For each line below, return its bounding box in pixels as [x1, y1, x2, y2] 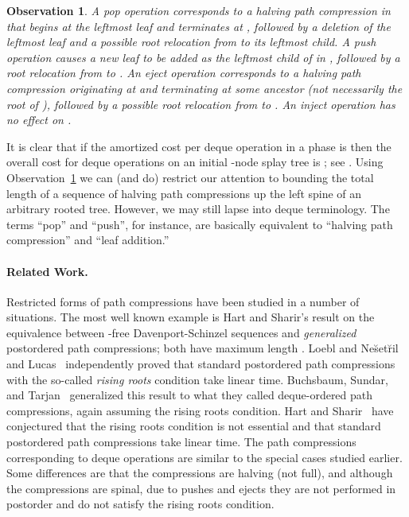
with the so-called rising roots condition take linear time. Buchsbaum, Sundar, [6, 371, 388, 387]
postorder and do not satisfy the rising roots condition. [6, 496, 275, 512]
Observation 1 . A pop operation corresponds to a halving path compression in [6, 2, 391, 18]
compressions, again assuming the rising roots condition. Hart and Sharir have [6, 402, 394, 418]
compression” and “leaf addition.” [6, 231, 169, 248]
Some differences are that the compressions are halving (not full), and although [6, 465, 393, 481]
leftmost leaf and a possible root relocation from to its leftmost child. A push [6, 33, 376, 50]
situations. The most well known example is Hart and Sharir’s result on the [6, 309, 375, 325]
